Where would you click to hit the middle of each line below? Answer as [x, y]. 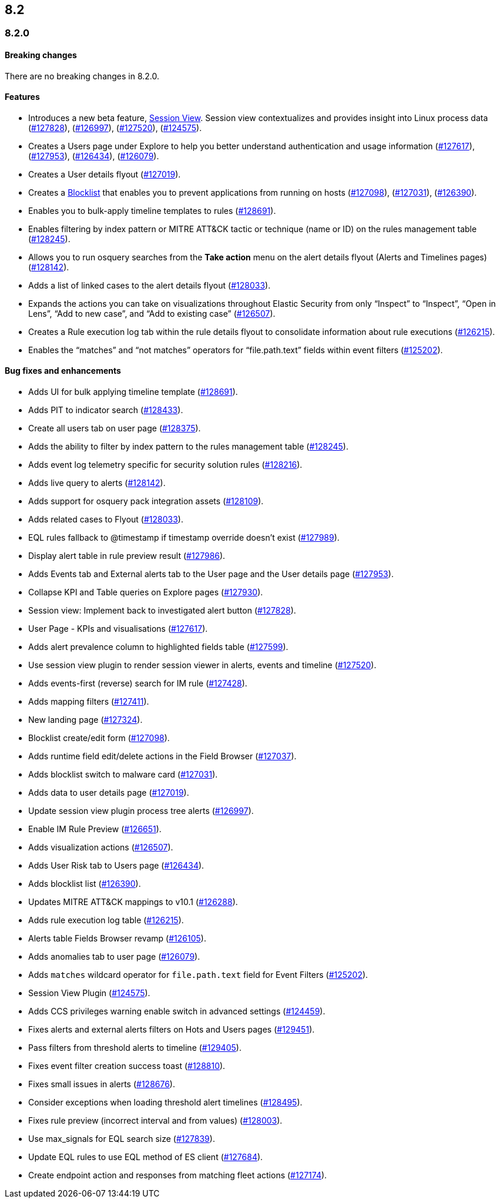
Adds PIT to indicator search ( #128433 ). [106, 410]
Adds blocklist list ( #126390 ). [85, 884]
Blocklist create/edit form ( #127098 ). [99, 738]
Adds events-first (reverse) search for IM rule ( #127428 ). [138, 683]
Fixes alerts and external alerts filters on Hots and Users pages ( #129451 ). [172, 1030]
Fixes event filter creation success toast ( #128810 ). [127, 1066]
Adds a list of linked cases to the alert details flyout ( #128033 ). [150, 285]
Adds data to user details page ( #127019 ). [109, 793]
